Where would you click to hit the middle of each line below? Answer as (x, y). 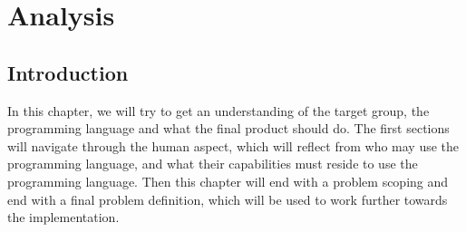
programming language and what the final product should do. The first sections (228, 128)
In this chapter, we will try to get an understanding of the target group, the (218, 110)
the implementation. (63, 217)
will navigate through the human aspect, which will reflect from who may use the (233, 145)
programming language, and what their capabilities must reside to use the (213, 164)
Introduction (68, 72)
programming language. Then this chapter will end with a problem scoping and (228, 181)
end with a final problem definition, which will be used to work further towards (228, 199)
